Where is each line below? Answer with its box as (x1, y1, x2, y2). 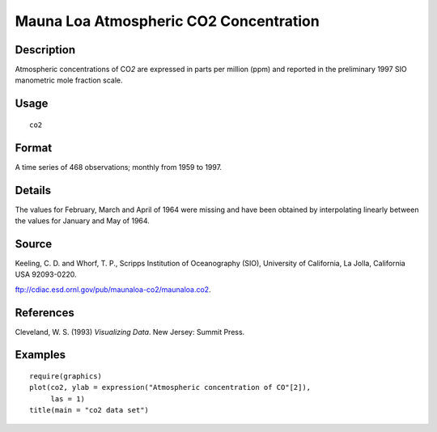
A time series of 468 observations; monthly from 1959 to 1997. (15, 162, 223, 172)
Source (15, 237, 53, 251)
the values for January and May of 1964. (15, 216, 150, 226)
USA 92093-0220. (15, 269, 77, 279)
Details (15, 183, 52, 197)
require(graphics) (29, 372, 103, 381)
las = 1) (50, 394, 85, 404)
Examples (15, 348, 66, 362)
